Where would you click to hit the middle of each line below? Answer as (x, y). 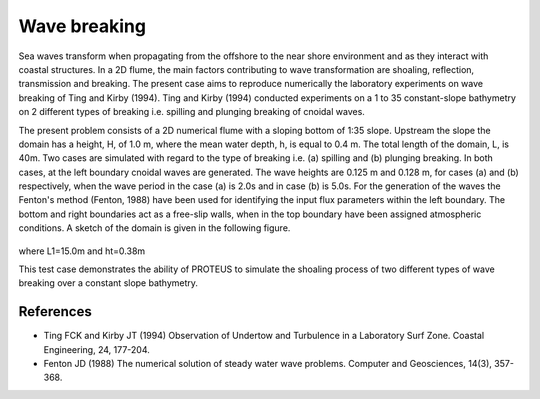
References (55, 311)
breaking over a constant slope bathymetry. (108, 283)
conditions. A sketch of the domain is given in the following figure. (154, 228)
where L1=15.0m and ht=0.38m (82, 251)
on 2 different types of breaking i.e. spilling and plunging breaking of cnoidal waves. (191, 112)
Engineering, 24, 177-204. (96, 349)
